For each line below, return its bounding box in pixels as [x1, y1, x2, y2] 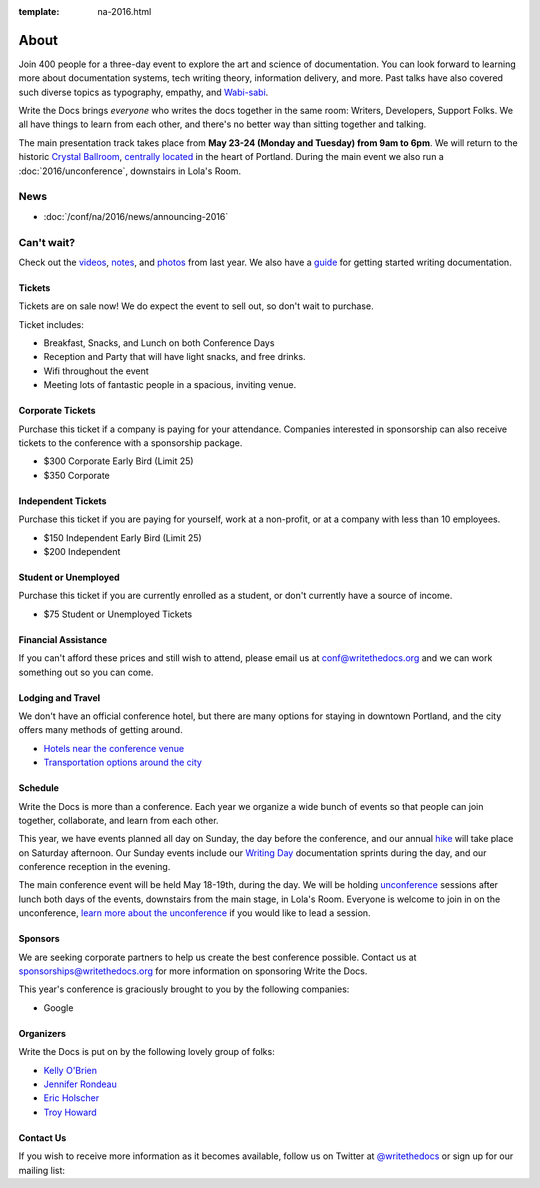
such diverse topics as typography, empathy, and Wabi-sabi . [18, 86, 269, 98]
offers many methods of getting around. [18, 724, 184, 736]
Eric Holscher [43, 1092, 100, 1104]
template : [18, 6, 60, 17]
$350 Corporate [43, 469, 110, 481]
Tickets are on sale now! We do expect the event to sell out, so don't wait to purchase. [18, 300, 374, 312]
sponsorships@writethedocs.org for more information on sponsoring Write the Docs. [18, 965, 368, 977]
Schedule [18, 782, 60, 794]
